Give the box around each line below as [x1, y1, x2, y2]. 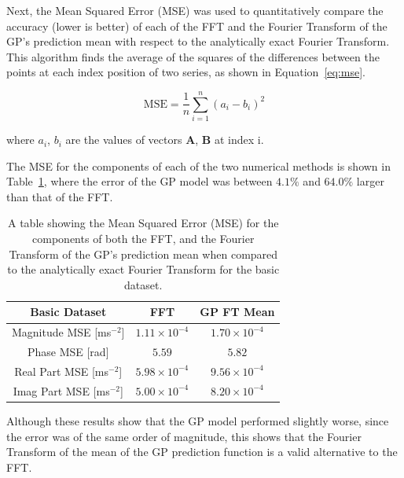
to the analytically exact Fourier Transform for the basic [7, 261, 280, 278]
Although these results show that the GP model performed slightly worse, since [6, 412, 389, 428]
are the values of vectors [65, 131, 182, 148]
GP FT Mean [200, 303, 275, 320]
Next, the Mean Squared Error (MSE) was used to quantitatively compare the [6, 2, 384, 18]
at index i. [214, 131, 264, 148]
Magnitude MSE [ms [12, 324, 112, 340]
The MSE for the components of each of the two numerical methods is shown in [6, 157, 391, 174]
